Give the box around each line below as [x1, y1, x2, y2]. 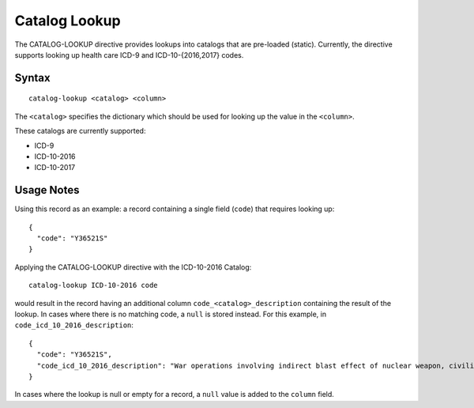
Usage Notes [14, 183, 80, 197]
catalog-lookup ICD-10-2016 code [28, 281, 158, 290]
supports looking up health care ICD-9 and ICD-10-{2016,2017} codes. [14, 50, 244, 59]
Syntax [14, 71, 51, 85]
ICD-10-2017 [34, 163, 76, 172]
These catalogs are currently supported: [14, 127, 146, 136]
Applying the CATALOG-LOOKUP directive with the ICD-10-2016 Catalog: [14, 262, 252, 272]
